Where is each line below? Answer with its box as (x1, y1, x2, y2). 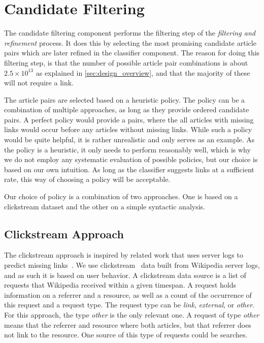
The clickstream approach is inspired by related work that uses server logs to (4, 250, 243, 260)
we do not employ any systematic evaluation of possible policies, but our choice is (4, 154, 258, 165)
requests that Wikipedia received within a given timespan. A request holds (4, 279, 237, 290)
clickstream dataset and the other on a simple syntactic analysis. (4, 201, 206, 211)
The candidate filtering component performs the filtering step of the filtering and (4, 27, 255, 38)
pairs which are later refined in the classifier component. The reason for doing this (4, 47, 260, 58)
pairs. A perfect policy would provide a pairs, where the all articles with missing (4, 114, 254, 124)
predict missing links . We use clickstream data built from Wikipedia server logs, (4, 260, 260, 270)
